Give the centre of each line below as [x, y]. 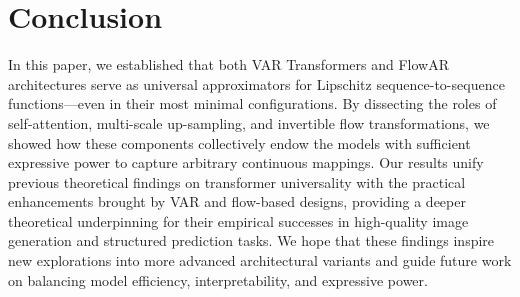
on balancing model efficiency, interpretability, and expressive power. [218, 279]
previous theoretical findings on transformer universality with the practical [237, 181]
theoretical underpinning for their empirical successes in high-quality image [238, 220]
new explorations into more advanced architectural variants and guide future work [260, 260]
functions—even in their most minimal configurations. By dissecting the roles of [252, 103]
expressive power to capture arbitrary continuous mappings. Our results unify [246, 162]
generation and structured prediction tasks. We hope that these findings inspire [251, 240]
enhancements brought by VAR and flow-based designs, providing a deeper [237, 201]
